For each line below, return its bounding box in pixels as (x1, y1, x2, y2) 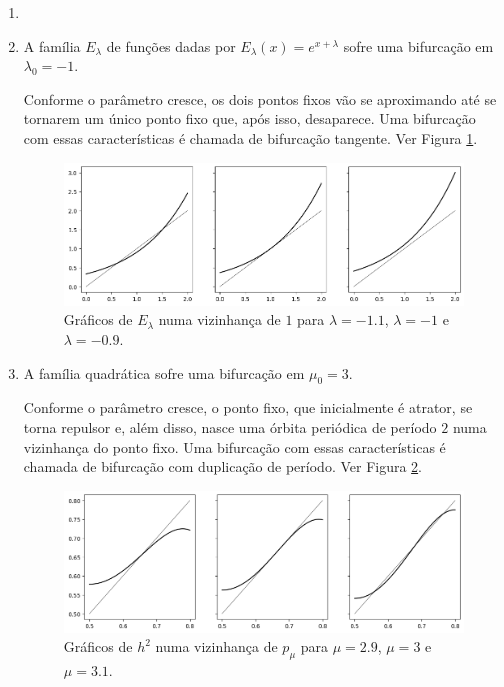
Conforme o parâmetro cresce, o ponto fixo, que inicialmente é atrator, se (23, 397, 473, 418)
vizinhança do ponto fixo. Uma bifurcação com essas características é (23, 436, 446, 457)
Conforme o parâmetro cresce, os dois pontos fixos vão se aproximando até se (23, 88, 497, 109)
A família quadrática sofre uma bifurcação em (23, 362, 305, 383)
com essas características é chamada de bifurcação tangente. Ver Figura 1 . (23, 127, 478, 148)
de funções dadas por (106, 35, 236, 56)
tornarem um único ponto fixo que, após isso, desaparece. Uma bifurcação (23, 108, 476, 129)
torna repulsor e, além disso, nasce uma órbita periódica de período (23, 416, 437, 437)
